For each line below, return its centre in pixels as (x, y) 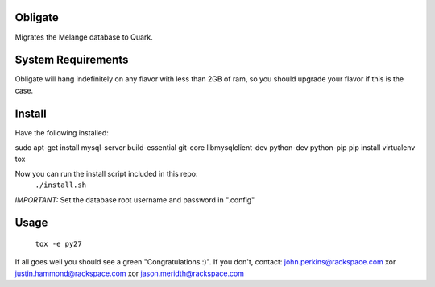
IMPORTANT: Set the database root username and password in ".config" (135, 200)
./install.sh (61, 185)
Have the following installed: (62, 132)
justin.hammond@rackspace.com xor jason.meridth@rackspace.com (130, 273)
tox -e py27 (58, 244)
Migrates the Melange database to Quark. (84, 37)
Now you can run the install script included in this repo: (106, 173)
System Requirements (72, 60)
